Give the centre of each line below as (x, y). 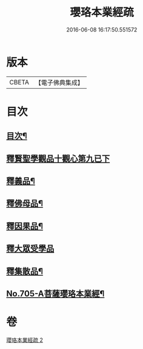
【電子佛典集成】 (59, 83)
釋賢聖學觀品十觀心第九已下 (58, 158)
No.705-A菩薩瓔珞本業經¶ (55, 294)
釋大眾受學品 (30, 249)
